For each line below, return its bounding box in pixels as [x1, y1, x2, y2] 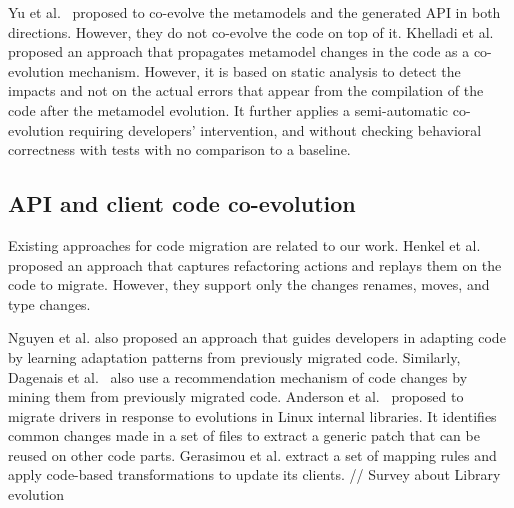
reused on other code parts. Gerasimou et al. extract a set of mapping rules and [8, 444, 497, 465]
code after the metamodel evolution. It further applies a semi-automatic [8, 99, 449, 120]
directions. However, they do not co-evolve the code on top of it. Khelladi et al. [8, 21, 494, 42]
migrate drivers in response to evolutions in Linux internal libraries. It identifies [8, 405, 497, 426]
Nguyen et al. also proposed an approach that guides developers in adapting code [8, 327, 506, 348]
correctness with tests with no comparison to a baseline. [8, 139, 351, 160]
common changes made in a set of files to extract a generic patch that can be [8, 425, 480, 446]
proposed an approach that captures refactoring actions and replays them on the [8, 254, 502, 275]
